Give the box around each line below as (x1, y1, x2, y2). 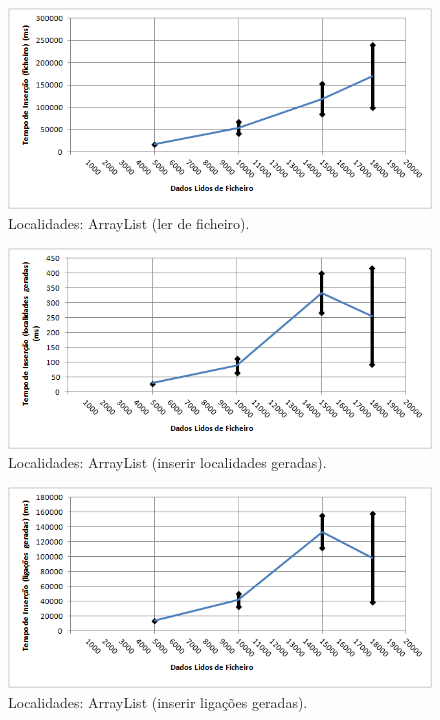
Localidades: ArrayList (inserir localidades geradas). (8, 452, 327, 473)
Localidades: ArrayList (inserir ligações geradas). (8, 691, 308, 712)
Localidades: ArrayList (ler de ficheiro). (8, 212, 250, 233)
